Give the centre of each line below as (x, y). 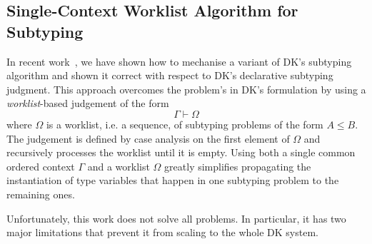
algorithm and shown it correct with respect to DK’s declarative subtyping (170, 75)
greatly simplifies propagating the (238, 166)
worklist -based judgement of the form (88, 103)
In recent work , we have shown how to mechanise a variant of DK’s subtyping (179, 61)
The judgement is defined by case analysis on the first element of (148, 138)
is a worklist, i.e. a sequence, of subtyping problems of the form (185, 124)
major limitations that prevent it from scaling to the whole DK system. (162, 232)
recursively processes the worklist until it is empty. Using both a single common (181, 152)
